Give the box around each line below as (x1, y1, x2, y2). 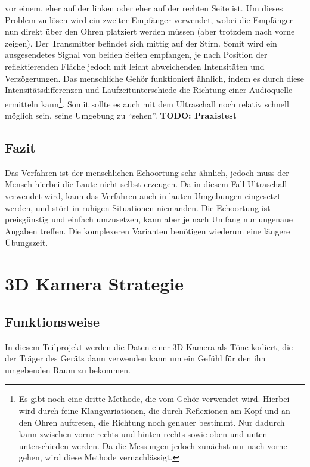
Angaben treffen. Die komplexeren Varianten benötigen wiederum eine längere (5, 224, 290, 237)
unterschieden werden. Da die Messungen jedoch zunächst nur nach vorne (18, 439, 287, 451)
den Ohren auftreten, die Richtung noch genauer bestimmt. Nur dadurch (18, 416, 285, 428)
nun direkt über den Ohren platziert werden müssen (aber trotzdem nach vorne (5, 25, 295, 38)
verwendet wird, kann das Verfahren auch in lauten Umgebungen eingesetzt (5, 189, 281, 202)
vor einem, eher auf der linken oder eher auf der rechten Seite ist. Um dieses (5, 2, 283, 14)
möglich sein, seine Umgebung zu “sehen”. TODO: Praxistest (5, 109, 237, 121)
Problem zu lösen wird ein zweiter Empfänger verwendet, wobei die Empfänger (5, 13, 293, 26)
